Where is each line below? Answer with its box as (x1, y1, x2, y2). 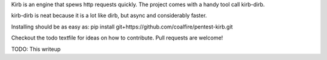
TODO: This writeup (11, 45, 61, 53)
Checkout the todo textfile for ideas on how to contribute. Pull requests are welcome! (11, 34, 223, 42)
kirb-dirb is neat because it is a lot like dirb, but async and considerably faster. (11, 12, 207, 19)
